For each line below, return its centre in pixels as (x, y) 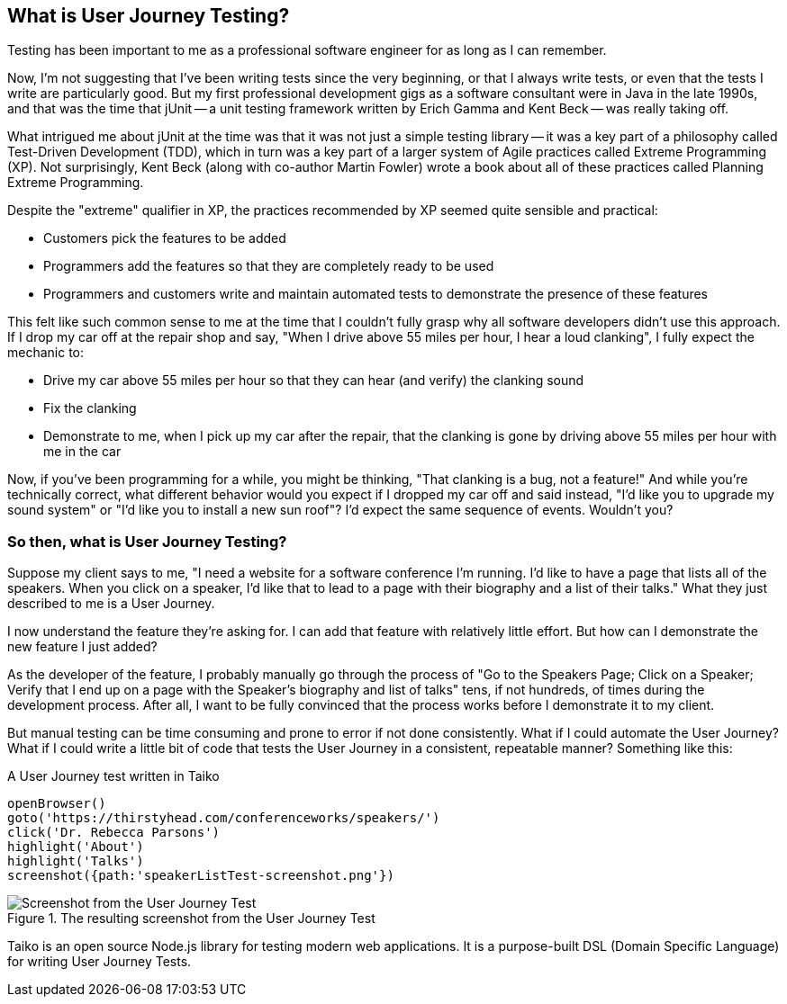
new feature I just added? (82, 647)
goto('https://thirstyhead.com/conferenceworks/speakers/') (224, 818)
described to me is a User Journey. (111, 604)
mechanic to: (46, 353)
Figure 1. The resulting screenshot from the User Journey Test (191, 919)
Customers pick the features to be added (165, 238)
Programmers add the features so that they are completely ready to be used (269, 266)
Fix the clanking (90, 408)
